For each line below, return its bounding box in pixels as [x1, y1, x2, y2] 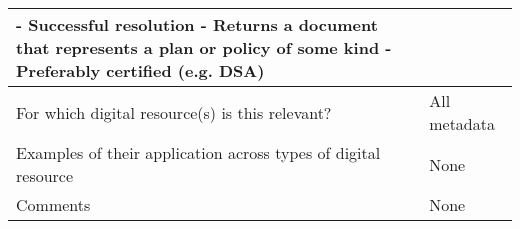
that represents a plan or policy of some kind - [16, 36, 392, 59]
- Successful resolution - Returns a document [16, 13, 378, 36]
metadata [429, 112, 495, 135]
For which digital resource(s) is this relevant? [16, 100, 332, 124]
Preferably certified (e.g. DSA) [16, 59, 265, 82]
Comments [16, 193, 91, 216]
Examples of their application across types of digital [16, 141, 381, 164]
